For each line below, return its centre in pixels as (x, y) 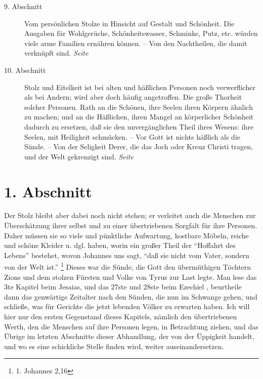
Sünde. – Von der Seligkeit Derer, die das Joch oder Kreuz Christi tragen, (139, 146)
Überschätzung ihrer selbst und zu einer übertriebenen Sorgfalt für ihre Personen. (131, 225)
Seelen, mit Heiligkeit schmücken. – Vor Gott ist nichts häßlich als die (133, 136)
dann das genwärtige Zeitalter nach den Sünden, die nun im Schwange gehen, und (131, 296)
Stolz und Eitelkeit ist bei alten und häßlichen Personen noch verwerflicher (140, 87)
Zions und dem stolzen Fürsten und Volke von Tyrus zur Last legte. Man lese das (130, 277)
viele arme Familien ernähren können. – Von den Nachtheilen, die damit (136, 43)
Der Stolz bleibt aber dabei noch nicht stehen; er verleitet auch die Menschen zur (130, 215)
